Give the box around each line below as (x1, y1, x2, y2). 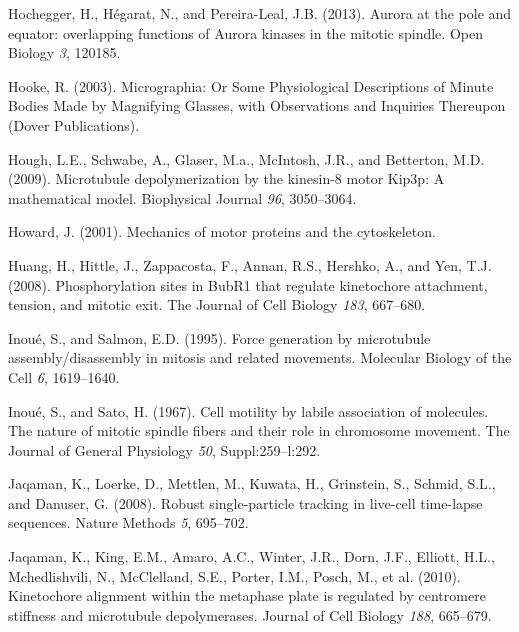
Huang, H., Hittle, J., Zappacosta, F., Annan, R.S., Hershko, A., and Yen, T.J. (8, 254, 492, 275)
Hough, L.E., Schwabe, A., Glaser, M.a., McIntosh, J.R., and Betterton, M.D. (8, 148, 485, 169)
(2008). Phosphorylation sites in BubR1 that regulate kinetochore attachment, (8, 274, 488, 295)
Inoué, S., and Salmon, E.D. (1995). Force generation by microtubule (8, 327, 431, 348)
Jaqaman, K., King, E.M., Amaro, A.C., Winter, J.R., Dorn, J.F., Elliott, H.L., (8, 546, 495, 567)
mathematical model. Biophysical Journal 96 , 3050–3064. (8, 187, 357, 208)
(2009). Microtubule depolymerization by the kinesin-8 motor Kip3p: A (8, 168, 445, 189)
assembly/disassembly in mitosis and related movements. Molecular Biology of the (8, 347, 512, 368)
